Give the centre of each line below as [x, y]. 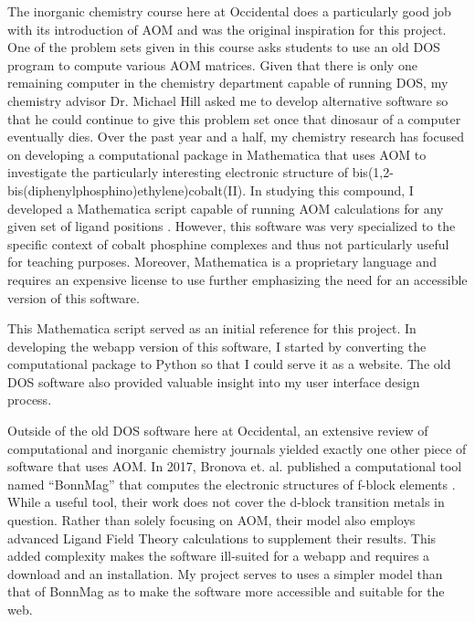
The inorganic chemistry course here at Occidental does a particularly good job [229, 11]
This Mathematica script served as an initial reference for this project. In [212, 328]
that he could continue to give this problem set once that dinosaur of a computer [234, 118]
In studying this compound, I [332, 190]
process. [30, 400]
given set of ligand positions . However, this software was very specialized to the [232, 226]
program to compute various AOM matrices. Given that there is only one [212, 64]
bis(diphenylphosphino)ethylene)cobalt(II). [127, 190]
